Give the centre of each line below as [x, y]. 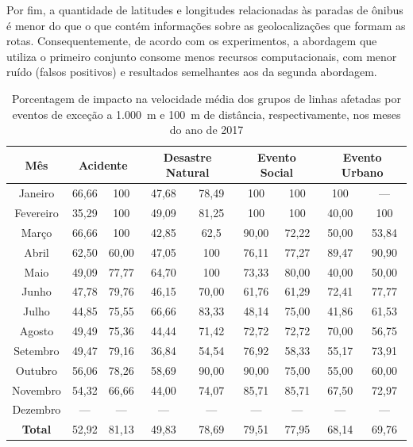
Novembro [37, 390]
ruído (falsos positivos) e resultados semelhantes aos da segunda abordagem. [192, 72]
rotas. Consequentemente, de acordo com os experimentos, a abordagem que [192, 41]
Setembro [37, 350]
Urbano [362, 172]
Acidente [103, 164]
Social [277, 172]
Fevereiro [37, 213]
